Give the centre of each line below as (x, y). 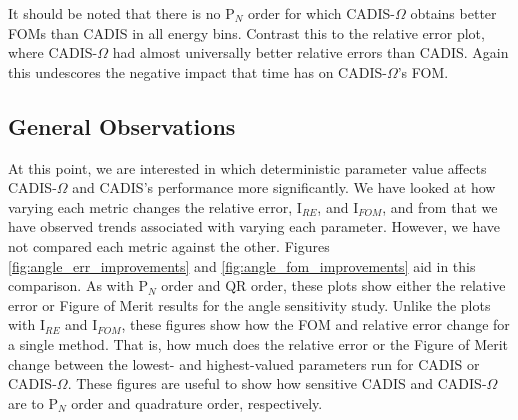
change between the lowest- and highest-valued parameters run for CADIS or (244, 363)
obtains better (453, 13)
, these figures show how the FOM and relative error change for (315, 324)
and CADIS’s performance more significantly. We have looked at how (284, 187)
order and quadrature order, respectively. (197, 402)
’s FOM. (423, 71)
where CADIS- (53, 52)
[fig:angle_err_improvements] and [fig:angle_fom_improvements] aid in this (242, 265)
